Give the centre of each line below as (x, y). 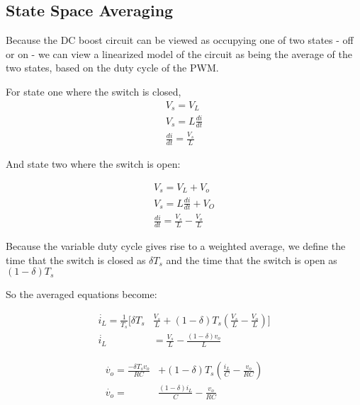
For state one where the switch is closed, (94, 91)
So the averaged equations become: (81, 294)
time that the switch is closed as (76, 259)
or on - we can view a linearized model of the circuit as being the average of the (179, 53)
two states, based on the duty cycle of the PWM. (112, 68)
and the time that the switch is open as (252, 259)
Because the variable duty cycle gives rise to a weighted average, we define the (176, 246)
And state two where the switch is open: (93, 164)
